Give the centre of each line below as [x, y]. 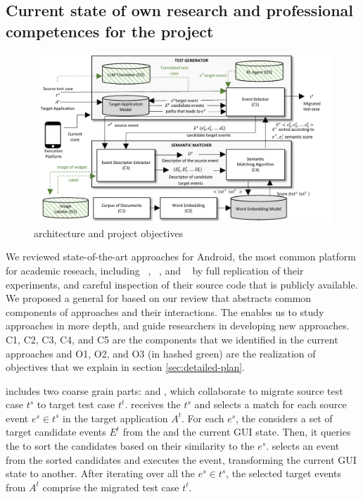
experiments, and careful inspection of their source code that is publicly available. [182, 284]
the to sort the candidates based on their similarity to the [130, 446]
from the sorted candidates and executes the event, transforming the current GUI [181, 459]
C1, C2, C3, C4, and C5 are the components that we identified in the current [172, 339]
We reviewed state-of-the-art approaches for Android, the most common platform [181, 257]
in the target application [115, 418]
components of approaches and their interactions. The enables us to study [165, 311]
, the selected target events [284, 473]
